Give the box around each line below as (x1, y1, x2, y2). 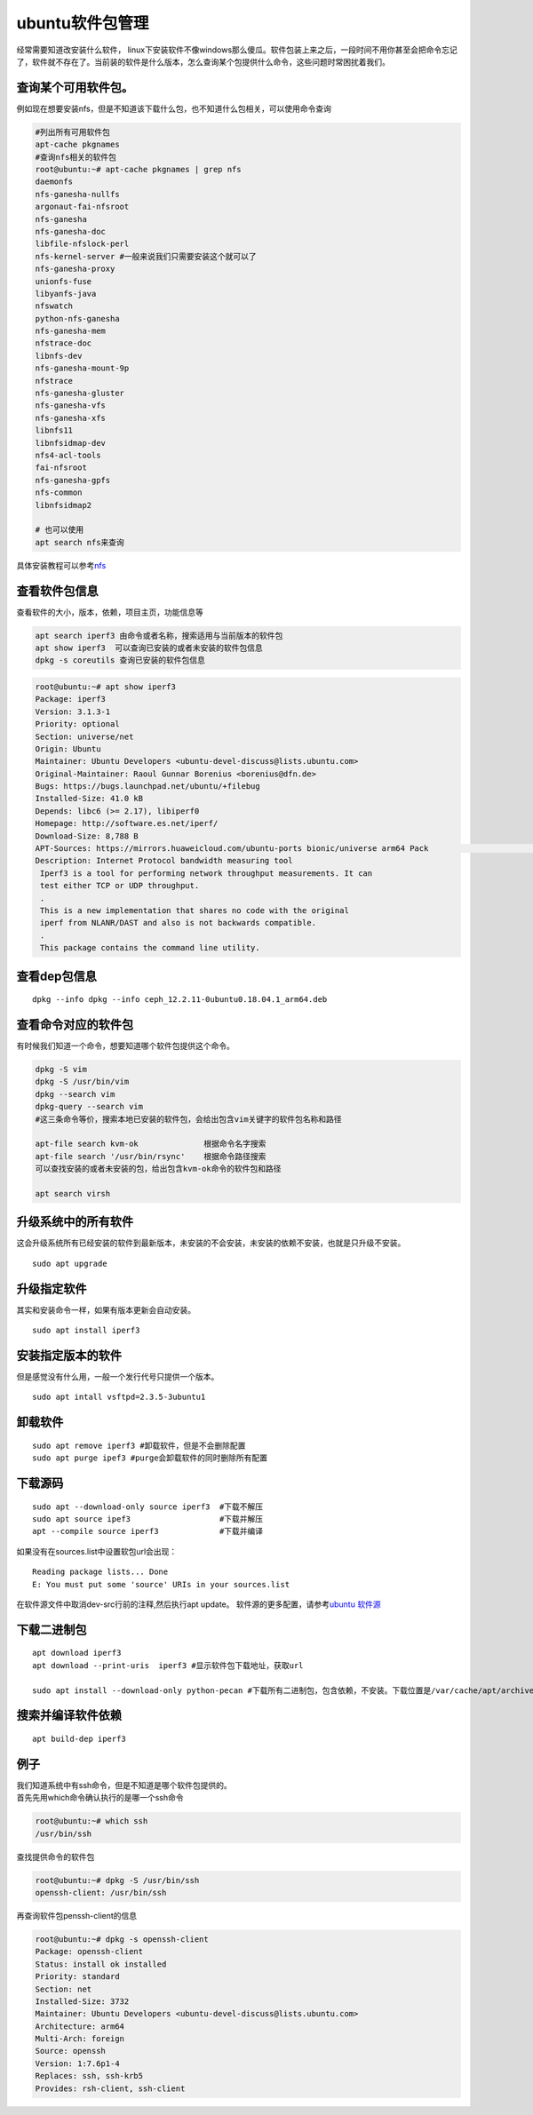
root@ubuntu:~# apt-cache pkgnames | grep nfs (35, 164, 242, 174)
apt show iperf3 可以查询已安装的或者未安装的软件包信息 (35, 642, 263, 653)
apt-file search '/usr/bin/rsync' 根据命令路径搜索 (35, 1151, 266, 1161)
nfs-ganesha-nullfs (35, 189, 120, 199)
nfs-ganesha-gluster (35, 388, 124, 399)
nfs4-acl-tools (35, 449, 101, 460)
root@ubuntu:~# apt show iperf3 (35, 681, 177, 692)
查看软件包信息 (16, 583, 99, 599)
